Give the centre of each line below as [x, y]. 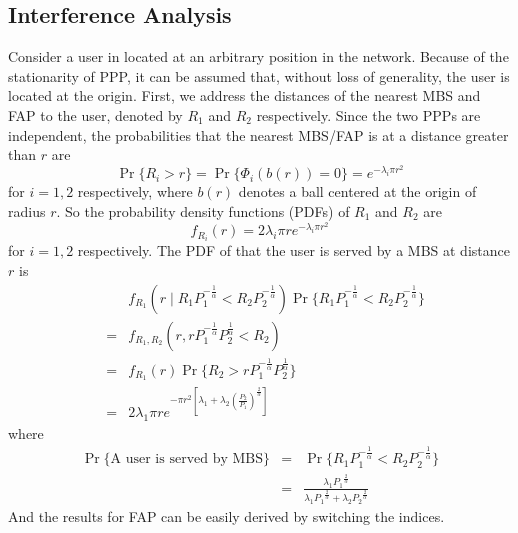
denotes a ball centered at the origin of [357, 191]
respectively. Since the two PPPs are [368, 114]
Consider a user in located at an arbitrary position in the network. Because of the [258, 56]
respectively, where [135, 191]
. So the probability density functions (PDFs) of [203, 210]
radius [27, 210]
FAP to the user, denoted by [95, 114]
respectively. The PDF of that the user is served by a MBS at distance [293, 250]
